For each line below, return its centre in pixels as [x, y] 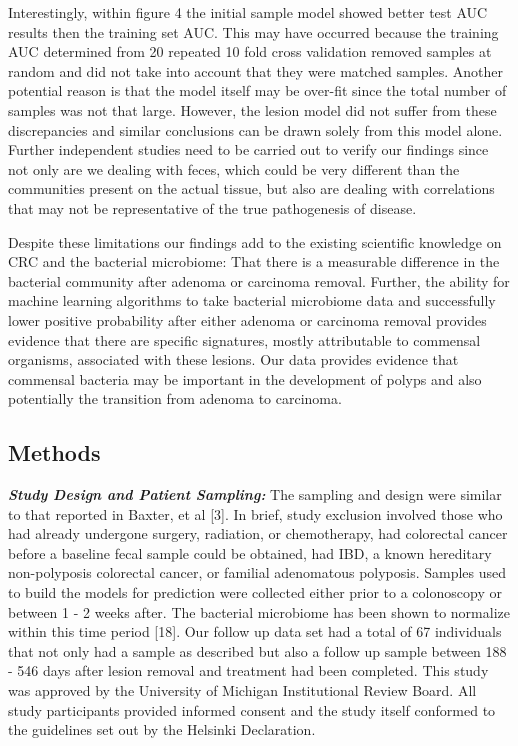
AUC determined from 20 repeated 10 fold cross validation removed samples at [250, 51]
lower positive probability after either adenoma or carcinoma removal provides [247, 319]
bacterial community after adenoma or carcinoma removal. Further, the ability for [259, 280]
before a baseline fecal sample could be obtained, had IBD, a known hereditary [250, 552]
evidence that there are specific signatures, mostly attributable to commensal [244, 339]
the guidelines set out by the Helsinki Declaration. [162, 729]
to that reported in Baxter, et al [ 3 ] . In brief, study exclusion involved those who [255, 513]
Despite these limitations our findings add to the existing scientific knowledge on [255, 241]
